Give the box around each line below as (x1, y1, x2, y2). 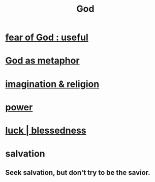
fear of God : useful (5, 32, 89, 43)
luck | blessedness (5, 125, 86, 136)
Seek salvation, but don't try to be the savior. (5, 168, 151, 177)
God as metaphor (5, 55, 80, 67)
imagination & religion (5, 78, 100, 89)
